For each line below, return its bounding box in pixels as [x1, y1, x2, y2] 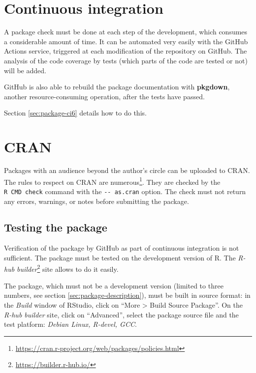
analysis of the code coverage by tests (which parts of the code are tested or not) [4, 55, 248, 65]
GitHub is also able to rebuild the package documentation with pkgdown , [4, 82, 230, 92]
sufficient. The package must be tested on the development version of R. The [4, 252, 236, 262]
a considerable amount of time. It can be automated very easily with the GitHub [4, 36, 248, 46]
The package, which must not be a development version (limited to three [4, 280, 224, 290]
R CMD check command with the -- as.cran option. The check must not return [4, 186, 246, 196]
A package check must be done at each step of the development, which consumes [4, 27, 248, 37]
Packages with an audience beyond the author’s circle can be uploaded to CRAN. [4, 165, 250, 175]
